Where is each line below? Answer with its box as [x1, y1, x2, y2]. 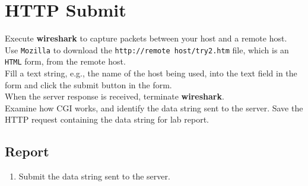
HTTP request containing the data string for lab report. [5, 113, 209, 126]
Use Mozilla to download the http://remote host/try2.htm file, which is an [5, 43, 289, 56]
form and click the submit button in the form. [5, 78, 172, 91]
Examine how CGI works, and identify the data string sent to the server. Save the [5, 101, 303, 114]
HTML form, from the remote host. [5, 55, 126, 68]
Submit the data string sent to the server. [18, 170, 170, 182]
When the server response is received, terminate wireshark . [5, 90, 224, 102]
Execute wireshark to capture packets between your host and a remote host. [5, 32, 287, 44]
